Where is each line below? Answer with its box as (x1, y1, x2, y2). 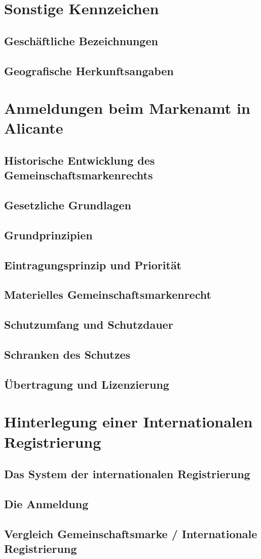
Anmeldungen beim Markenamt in (4, 98, 250, 118)
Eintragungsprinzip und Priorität (4, 257, 182, 272)
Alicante (4, 117, 63, 138)
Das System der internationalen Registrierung (4, 466, 250, 482)
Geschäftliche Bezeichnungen (4, 33, 158, 48)
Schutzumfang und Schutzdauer (4, 317, 173, 332)
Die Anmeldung (4, 495, 89, 511)
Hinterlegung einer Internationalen (4, 411, 253, 432)
